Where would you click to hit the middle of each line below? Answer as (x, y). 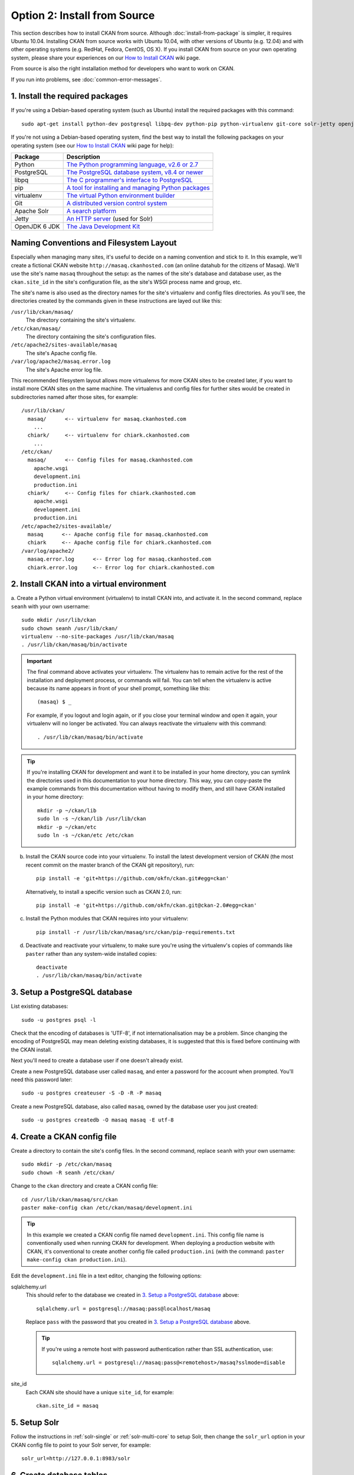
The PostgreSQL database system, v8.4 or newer (135, 172)
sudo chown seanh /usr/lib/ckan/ (70, 628)
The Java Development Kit (103, 226)
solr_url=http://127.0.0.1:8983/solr (76, 1458)
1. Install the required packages (69, 96)
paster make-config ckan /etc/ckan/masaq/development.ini (107, 1208)
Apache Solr (32, 211)
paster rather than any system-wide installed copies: (91, 953)
